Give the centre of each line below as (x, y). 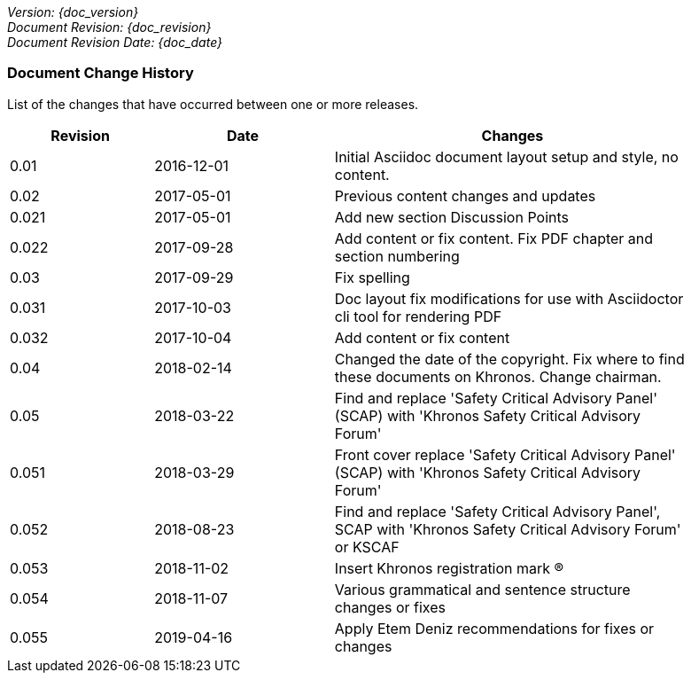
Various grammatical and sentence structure (482, 589)
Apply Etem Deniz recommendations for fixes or (494, 628)
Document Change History (101, 73)
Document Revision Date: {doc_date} (115, 42)
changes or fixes (390, 607)
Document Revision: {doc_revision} (109, 27)
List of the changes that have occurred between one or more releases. (213, 104)
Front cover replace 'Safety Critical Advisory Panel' (505, 454)
